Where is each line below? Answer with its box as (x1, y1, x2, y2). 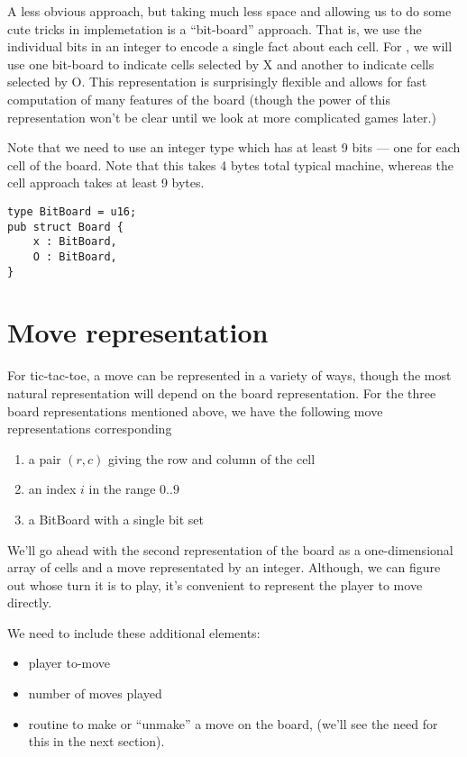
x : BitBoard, (32, 235, 117, 249)
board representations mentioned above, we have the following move (7, 401, 383, 420)
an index (28, 479, 77, 498)
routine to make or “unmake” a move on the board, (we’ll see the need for (28, 714, 438, 733)
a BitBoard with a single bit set (28, 509, 205, 528)
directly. (7, 593, 52, 612)
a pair (28, 449, 61, 468)
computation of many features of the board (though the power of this (7, 89, 390, 108)
